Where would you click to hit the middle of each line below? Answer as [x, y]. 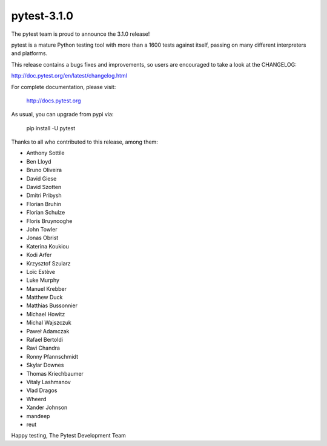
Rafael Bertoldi [45, 340]
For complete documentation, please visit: [64, 87]
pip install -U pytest [51, 128]
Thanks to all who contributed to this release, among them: [85, 142]
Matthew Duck [45, 298]
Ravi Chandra [43, 348]
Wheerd [36, 399]
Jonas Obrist [42, 238]
